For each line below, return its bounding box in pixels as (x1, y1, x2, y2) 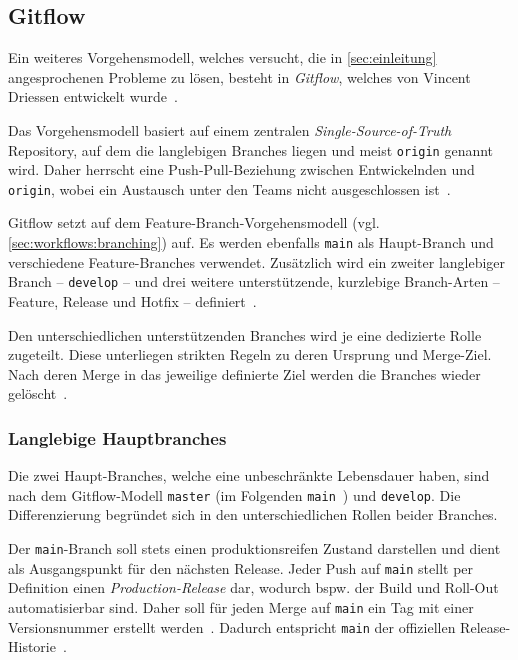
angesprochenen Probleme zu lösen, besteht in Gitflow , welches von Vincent (8, 66, 471, 87)
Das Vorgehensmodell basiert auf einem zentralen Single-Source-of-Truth (8, 119, 452, 140)
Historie (8, 636, 56, 657)
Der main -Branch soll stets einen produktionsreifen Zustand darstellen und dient (8, 538, 501, 559)
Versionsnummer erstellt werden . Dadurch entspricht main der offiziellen (8, 616, 456, 637)
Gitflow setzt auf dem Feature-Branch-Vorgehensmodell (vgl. (8, 212, 380, 233)
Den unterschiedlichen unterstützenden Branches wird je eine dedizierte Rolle (8, 324, 482, 345)
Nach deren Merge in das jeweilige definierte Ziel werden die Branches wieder (8, 363, 481, 384)
